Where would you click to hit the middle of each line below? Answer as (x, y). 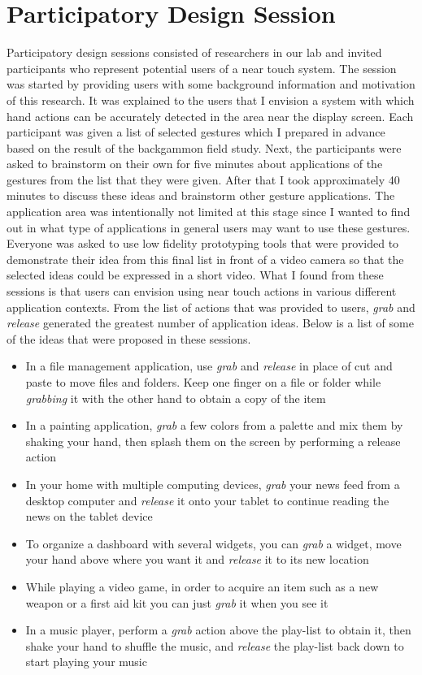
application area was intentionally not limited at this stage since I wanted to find (209, 212)
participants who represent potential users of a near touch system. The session (202, 68)
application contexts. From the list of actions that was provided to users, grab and (211, 307)
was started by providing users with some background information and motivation (211, 84)
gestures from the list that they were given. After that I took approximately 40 (203, 179)
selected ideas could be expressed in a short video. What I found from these (195, 275)
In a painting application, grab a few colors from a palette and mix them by (214, 425)
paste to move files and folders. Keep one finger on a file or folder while (203, 382)
